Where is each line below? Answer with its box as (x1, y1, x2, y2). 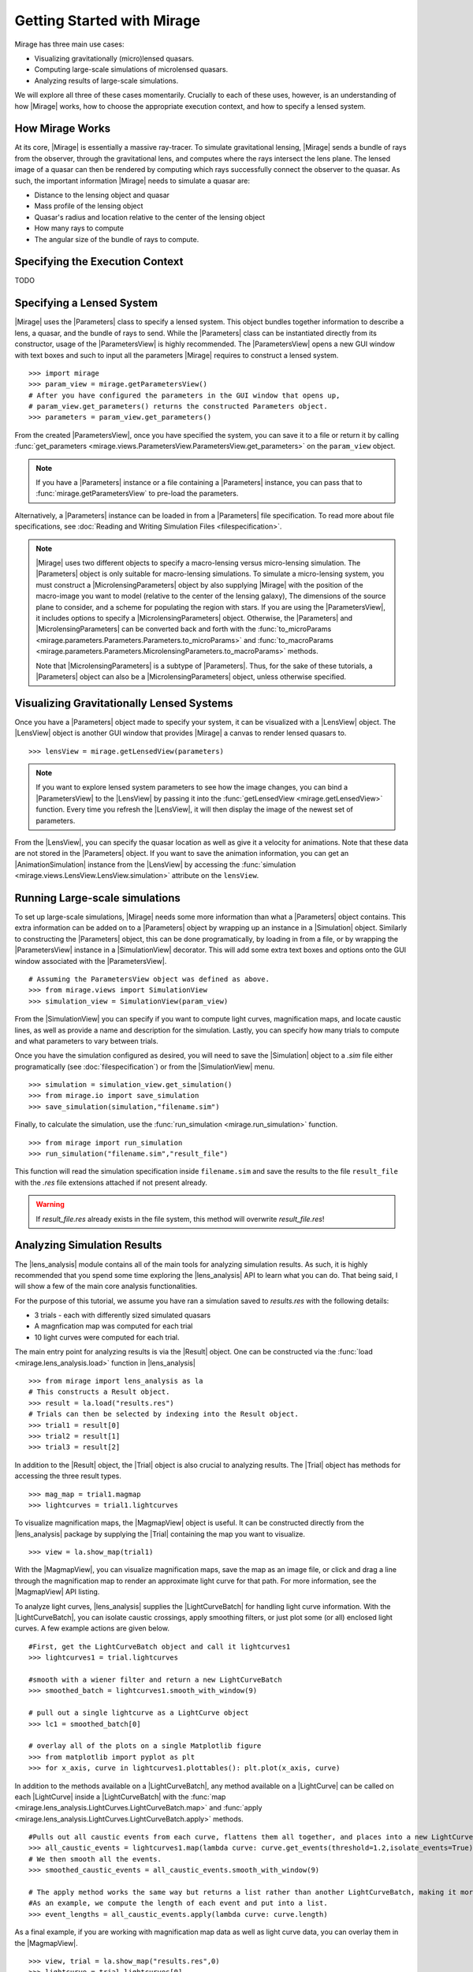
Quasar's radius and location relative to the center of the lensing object (34, 212, 266, 222)
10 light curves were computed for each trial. (34, 1332, 181, 1342)
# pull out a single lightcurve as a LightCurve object (28, 1709, 249, 1717)
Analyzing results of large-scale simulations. (34, 76, 179, 85)
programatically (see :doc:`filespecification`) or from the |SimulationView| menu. (14, 1062, 275, 1071)
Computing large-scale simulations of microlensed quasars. (34, 65, 229, 74)
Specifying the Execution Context (14, 255, 184, 268)
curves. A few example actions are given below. (14, 1623, 169, 1633)
